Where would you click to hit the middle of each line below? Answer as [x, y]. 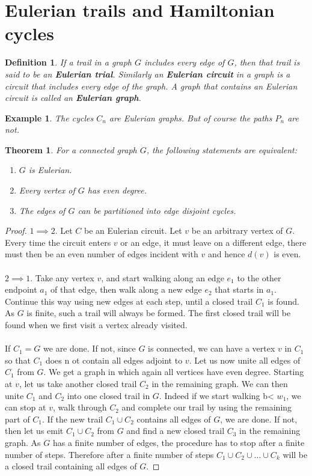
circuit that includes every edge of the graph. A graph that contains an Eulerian [151, 86]
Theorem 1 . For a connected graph [71, 149]
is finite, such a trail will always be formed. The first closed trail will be [159, 313]
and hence [226, 254]
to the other [259, 277]
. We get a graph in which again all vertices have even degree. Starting [174, 372]
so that [18, 360]
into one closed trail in [109, 395]
